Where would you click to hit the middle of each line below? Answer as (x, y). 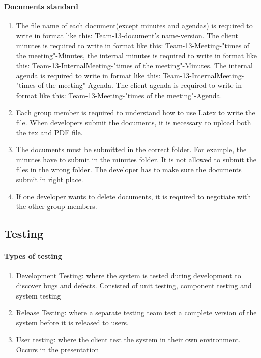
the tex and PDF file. (49, 132)
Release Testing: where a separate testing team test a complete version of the (136, 312)
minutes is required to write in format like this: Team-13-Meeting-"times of (133, 45)
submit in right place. (50, 179)
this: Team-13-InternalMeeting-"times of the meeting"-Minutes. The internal (134, 65)
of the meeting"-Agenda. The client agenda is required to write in (140, 85)
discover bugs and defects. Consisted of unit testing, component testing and (134, 286)
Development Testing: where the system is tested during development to (128, 275)
